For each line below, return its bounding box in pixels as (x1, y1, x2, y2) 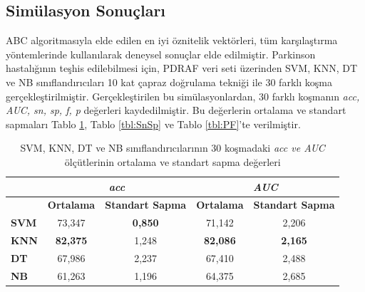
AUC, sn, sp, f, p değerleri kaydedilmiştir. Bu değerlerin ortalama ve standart (6, 103, 346, 118)
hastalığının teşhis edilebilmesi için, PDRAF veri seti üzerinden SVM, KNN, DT (6, 61, 358, 75)
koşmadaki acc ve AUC (224, 140, 325, 155)
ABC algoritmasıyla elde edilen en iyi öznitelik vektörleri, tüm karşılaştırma (6, 33, 338, 48)
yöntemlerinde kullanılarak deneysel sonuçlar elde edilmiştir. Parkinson (6, 46, 316, 61)
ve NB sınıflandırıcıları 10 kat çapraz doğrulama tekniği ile (6, 74, 262, 89)
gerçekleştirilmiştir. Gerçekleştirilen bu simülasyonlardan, (6, 88, 256, 103)
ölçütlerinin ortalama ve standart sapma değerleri (64, 154, 281, 169)
